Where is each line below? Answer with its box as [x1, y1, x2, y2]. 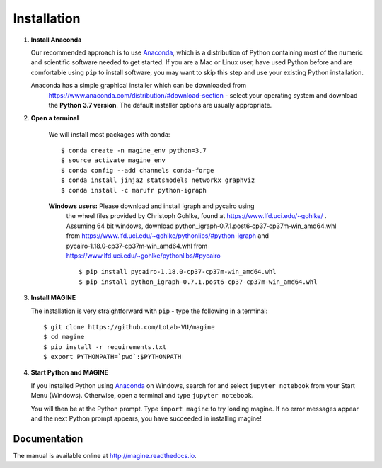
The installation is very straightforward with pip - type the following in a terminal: [30, 307, 268, 315]
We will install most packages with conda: [48, 130, 170, 138]
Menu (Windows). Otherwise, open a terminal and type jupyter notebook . [30, 392, 254, 400]
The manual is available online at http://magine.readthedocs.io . [13, 451, 197, 460]
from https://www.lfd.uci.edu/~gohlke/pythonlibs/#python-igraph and [66, 232, 269, 240]
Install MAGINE [30, 294, 76, 302]
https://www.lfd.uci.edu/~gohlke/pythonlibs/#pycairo [66, 251, 221, 260]
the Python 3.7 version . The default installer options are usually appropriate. [48, 101, 272, 109]
